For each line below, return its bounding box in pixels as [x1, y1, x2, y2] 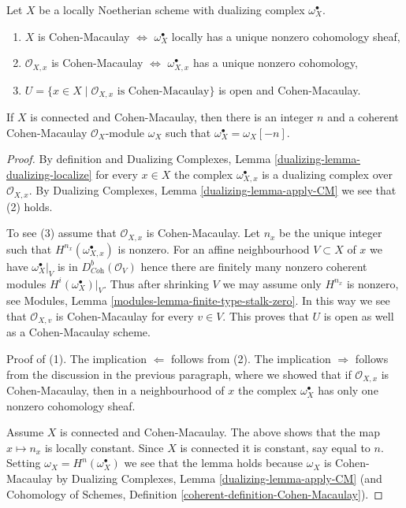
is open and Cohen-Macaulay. [218, 81, 361, 98]
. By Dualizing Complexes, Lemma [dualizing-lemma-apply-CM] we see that [28, 182, 397, 198]
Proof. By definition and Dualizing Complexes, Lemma [6, 150, 271, 167]
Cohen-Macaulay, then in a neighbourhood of [6, 382, 225, 399]
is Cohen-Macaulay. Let [146, 224, 260, 241]
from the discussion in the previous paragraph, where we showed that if [6, 365, 352, 382]
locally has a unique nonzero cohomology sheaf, [171, 28, 400, 44]
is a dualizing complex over [262, 165, 393, 182]
